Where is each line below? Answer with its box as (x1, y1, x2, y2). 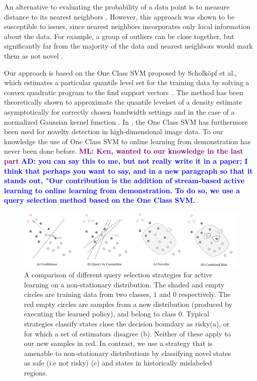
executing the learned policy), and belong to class (24, 308, 176, 319)
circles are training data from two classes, (24, 289, 151, 299)
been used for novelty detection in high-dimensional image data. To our (4, 126, 223, 137)
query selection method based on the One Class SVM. (4, 195, 195, 205)
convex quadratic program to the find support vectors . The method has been (4, 87, 243, 97)
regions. (24, 367, 48, 377)
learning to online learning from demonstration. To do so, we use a (4, 185, 240, 195)
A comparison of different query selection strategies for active (24, 269, 212, 280)
